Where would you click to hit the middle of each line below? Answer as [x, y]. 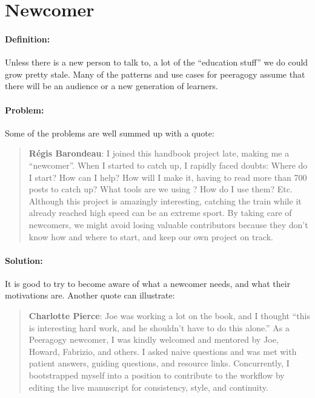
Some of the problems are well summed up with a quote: [110, 133]
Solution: [24, 260]
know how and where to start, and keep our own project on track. [151, 236]
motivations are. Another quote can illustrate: [90, 295]
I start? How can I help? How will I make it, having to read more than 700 [168, 177]
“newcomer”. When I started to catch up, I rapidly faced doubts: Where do [168, 165]
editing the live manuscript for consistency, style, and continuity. [148, 387]
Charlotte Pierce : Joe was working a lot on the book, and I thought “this [169, 316]
